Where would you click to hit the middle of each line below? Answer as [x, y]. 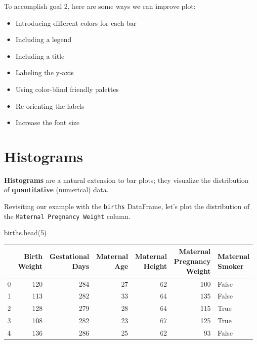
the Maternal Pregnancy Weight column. [67, 216]
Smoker [231, 266]
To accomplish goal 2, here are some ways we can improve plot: [100, 6]
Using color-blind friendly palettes [67, 89]
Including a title [40, 56]
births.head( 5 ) [25, 233]
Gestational [69, 256]
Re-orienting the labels [50, 106]
